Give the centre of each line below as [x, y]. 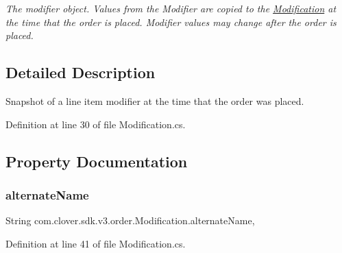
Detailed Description [81, 72]
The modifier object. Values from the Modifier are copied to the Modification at [171, 8]
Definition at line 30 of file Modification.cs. [96, 124]
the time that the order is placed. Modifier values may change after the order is [171, 22]
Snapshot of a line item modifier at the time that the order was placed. [155, 100]
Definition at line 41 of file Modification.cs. [96, 243]
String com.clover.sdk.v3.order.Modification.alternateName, [130, 220]
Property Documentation [97, 161]
